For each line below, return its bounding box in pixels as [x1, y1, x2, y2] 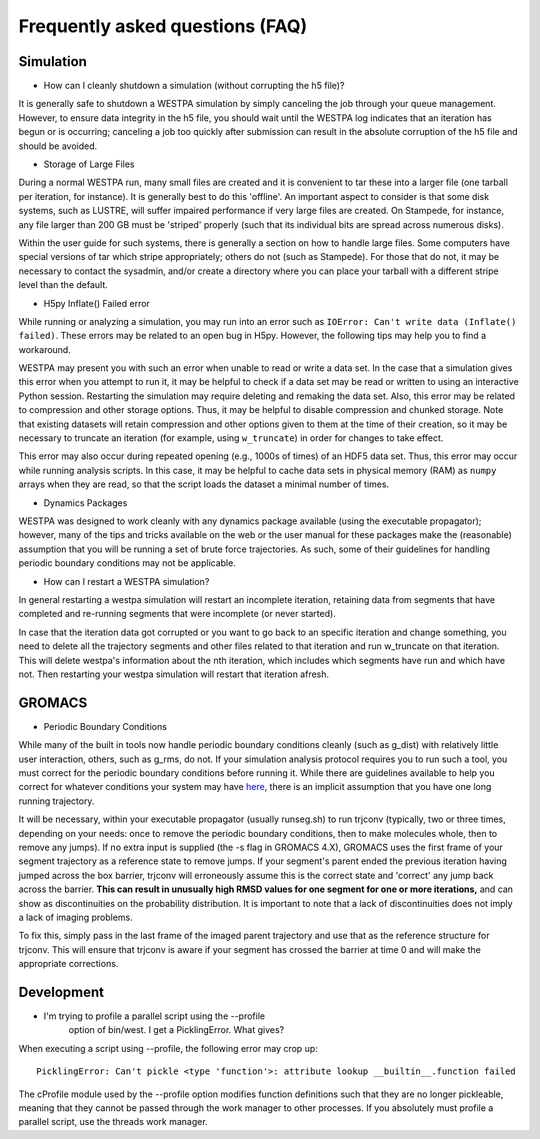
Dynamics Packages [43, 496, 128, 509]
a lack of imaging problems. [18, 911, 134, 923]
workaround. [18, 343, 72, 355]
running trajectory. [18, 795, 95, 807]
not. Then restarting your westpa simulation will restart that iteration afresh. [18, 668, 330, 680]
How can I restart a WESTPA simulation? [43, 575, 210, 587]
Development [18, 983, 105, 1000]
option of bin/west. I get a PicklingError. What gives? [68, 1024, 285, 1036]
